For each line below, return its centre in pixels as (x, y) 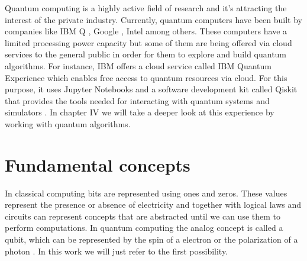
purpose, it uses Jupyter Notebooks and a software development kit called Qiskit (151, 89)
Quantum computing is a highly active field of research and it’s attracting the (146, 8)
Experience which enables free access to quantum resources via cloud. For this (146, 77)
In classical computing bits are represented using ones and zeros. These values (146, 193)
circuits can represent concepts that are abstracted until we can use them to (143, 216)
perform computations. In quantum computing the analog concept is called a (144, 228)
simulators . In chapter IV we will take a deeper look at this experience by (140, 112)
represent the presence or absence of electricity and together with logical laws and (153, 204)
